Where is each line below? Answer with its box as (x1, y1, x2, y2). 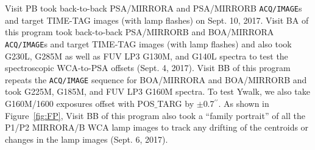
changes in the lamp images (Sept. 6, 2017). (5, 132, 168, 145)
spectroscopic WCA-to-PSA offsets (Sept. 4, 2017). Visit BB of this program (5, 61, 291, 74)
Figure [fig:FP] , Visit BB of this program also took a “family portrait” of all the (5, 109, 306, 121)
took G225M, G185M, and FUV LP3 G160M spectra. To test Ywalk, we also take (5, 85, 310, 98)
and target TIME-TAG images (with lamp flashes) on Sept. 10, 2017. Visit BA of (5, 13, 309, 26)
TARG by (157, 97, 194, 109)
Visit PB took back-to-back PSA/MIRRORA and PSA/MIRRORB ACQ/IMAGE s (5, 2, 302, 14)
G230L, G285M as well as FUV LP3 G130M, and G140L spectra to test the (5, 49, 288, 62)
